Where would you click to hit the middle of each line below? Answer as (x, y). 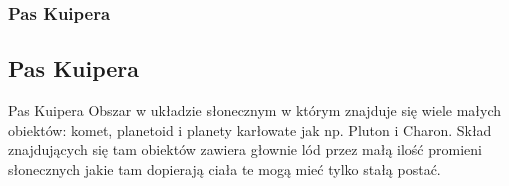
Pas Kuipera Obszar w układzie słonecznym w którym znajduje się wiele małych (255, 110)
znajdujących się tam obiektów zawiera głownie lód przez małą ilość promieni (245, 149)
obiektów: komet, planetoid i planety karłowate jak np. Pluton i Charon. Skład (250, 129)
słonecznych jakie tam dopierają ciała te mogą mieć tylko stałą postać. (224, 168)
